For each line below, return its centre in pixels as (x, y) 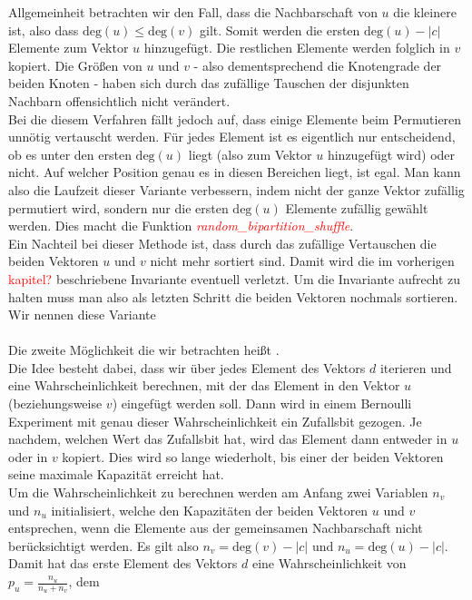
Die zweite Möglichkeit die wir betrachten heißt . (144, 350)
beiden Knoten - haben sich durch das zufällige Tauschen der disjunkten (209, 83)
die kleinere (425, 12)
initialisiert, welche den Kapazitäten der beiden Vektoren (210, 510)
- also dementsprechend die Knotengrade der (318, 65)
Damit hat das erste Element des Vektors (123, 563)
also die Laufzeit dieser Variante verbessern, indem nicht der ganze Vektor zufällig (236, 189)
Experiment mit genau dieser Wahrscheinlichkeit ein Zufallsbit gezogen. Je (215, 421)
